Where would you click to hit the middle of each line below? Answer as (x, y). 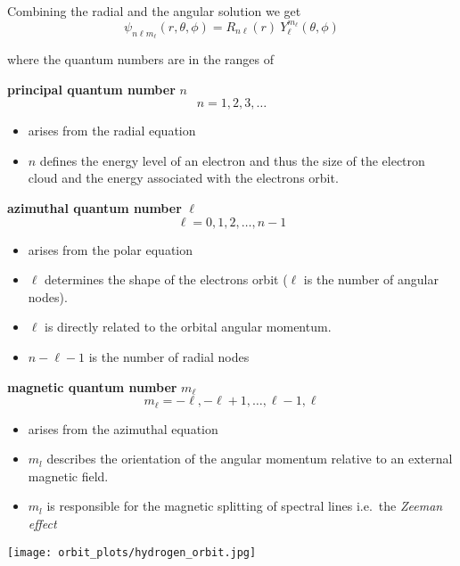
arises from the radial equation (112, 131)
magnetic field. (68, 476)
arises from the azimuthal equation (123, 428)
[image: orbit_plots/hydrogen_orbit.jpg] (132, 552)
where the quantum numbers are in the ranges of (140, 59)
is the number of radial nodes (169, 356)
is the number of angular (371, 279)
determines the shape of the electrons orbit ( (166, 279)
